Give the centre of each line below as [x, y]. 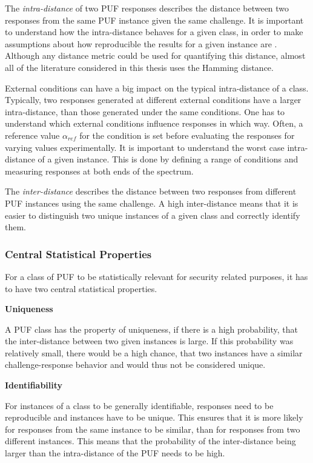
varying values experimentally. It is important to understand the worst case [145, 147]
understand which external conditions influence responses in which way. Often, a [154, 123]
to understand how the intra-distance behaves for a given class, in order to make [154, 32]
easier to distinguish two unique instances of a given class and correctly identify [153, 215]
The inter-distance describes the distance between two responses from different [151, 191]
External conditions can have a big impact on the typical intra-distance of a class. [157, 88]
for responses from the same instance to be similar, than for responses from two [153, 429]
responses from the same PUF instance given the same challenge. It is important [154, 20]
